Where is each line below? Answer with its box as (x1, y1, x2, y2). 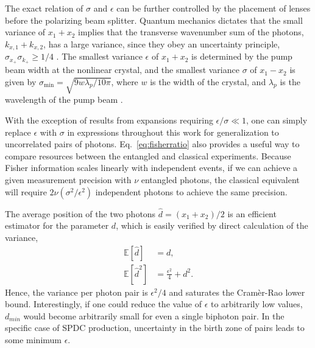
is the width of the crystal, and (150, 75, 266, 88)
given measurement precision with (5, 173, 132, 186)
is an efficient (227, 207, 277, 220)
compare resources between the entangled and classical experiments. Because (5, 149, 291, 162)
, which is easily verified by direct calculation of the (116, 219, 308, 232)
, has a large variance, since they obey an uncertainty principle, (43, 37, 280, 50)
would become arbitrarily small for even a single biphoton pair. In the (23, 309, 285, 322)
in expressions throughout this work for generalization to (67, 125, 279, 138)
